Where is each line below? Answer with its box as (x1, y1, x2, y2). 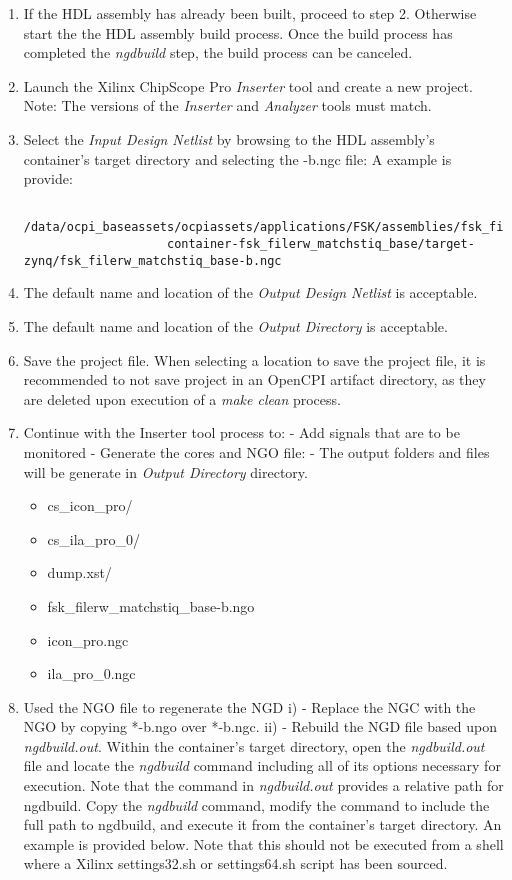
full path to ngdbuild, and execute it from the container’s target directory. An (23, 814, 502, 835)
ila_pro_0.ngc (47, 663, 136, 684)
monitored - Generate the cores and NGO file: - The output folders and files (23, 441, 490, 462)
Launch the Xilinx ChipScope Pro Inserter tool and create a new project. (23, 75, 473, 96)
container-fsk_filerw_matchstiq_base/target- (166, 237, 475, 252)
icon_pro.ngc (47, 629, 129, 650)
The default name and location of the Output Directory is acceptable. (23, 315, 448, 336)
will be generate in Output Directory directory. (23, 461, 308, 482)
